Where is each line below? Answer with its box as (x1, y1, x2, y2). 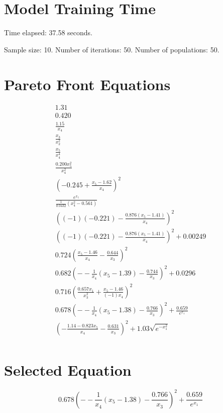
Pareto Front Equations (4, 74, 171, 94)
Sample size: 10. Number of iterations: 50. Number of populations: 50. (4, 44, 219, 54)
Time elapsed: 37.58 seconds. (4, 27, 92, 38)
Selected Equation (4, 360, 132, 380)
